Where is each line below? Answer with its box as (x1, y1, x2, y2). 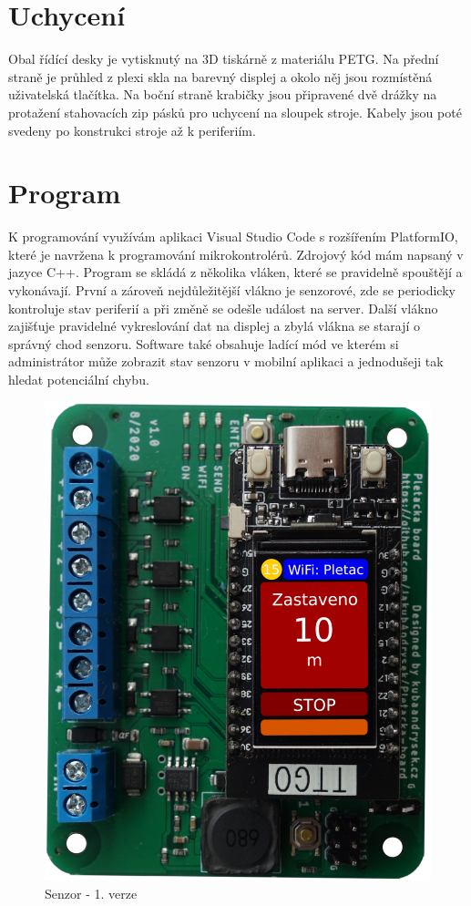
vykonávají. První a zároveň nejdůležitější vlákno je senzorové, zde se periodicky (8, 281, 456, 299)
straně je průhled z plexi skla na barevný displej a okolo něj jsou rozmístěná (8, 67, 433, 86)
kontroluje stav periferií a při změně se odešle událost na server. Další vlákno (8, 298, 438, 317)
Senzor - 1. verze (45, 883, 138, 902)
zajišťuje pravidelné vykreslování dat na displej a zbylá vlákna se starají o (8, 316, 421, 335)
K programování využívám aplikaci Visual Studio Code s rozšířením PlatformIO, (8, 227, 458, 246)
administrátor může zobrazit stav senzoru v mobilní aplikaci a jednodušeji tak (8, 352, 444, 371)
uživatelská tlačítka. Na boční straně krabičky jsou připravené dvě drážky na (8, 85, 437, 104)
